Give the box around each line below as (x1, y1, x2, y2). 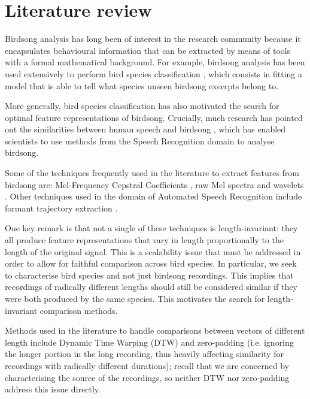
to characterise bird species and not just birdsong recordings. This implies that (5, 268, 294, 281)
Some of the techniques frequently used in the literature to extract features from (5, 167, 300, 179)
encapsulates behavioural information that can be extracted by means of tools (5, 44, 291, 56)
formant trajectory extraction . (5, 201, 118, 214)
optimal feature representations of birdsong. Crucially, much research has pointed (5, 111, 303, 123)
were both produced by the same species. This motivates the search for (5, 292, 265, 304)
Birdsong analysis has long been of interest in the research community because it (5, 32, 301, 45)
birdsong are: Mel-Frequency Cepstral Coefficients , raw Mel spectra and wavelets (5, 178, 304, 191)
